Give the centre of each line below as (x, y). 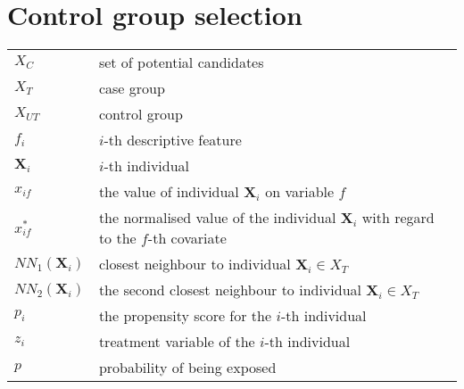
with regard (398, 218)
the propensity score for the (185, 316)
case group (132, 88)
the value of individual (169, 192)
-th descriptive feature (173, 140)
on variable (300, 192)
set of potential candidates (181, 62)
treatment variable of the (177, 342)
